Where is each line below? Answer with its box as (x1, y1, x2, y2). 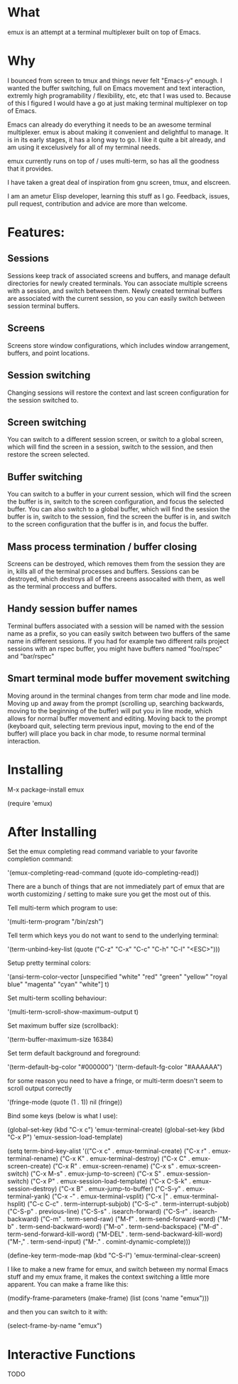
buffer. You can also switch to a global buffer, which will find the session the (7, 505, 230, 513)
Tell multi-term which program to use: (7, 904, 118, 912)
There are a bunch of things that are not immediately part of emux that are (7, 883, 225, 891)
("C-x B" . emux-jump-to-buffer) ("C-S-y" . (58, 1185, 185, 1193)
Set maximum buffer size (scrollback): (7, 1021, 119, 1030)
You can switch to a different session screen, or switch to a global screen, (7, 435, 224, 444)
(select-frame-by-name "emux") (7, 1321, 102, 1330)
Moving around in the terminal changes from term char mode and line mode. (7, 691, 231, 700)
